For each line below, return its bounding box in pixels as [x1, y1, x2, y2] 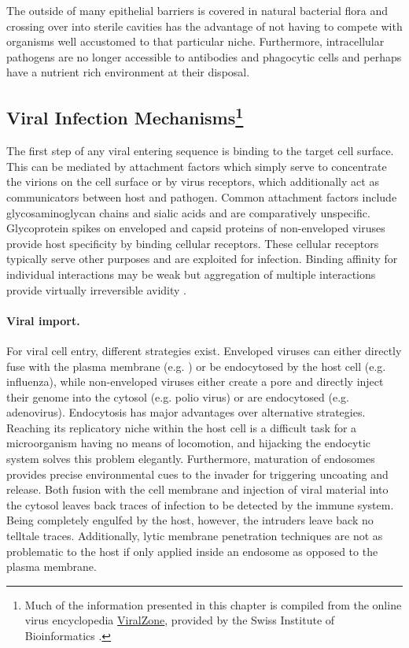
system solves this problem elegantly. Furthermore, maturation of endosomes [6, 450, 375, 467]
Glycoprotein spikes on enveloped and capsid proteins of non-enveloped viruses [6, 220, 385, 236]
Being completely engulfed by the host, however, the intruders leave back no [6, 512, 374, 528]
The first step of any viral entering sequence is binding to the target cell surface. [6, 143, 394, 159]
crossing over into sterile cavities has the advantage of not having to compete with [6, 17, 403, 34]
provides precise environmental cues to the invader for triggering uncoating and [6, 465, 389, 482]
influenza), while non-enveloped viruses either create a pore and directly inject [6, 373, 384, 390]
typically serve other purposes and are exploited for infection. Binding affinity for [6, 250, 398, 267]
